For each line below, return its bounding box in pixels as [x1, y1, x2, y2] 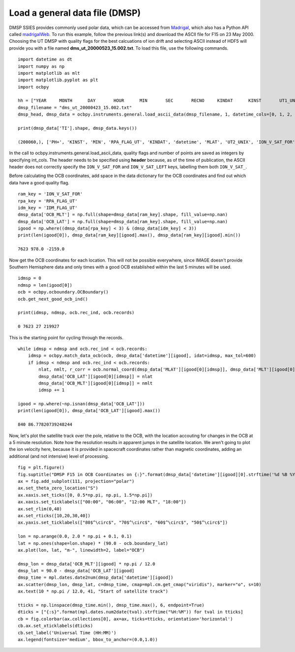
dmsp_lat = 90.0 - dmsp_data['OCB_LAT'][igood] [18, 568, 135, 574]
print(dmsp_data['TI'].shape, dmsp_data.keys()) [18, 125, 137, 131]
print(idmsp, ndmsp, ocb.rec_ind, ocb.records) [18, 310, 135, 316]
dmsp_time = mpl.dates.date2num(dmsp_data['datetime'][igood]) [18, 575, 174, 580]
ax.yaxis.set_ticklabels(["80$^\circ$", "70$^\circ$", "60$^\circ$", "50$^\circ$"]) [18, 520, 228, 526]
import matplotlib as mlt [18, 70, 81, 76]
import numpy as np [18, 63, 65, 69]
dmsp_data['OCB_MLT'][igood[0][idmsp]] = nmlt [38, 380, 153, 386]
